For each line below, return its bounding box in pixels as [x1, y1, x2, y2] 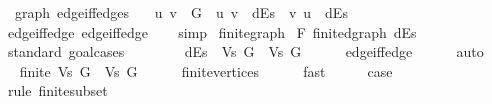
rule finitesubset [7, 80, 108, 101]
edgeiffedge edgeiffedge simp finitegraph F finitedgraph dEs [7, 21, 417, 42]
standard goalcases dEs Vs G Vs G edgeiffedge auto [7, 41, 484, 62]
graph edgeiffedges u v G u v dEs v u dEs [14, 2, 348, 22]
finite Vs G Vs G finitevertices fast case [19, 60, 393, 81]
